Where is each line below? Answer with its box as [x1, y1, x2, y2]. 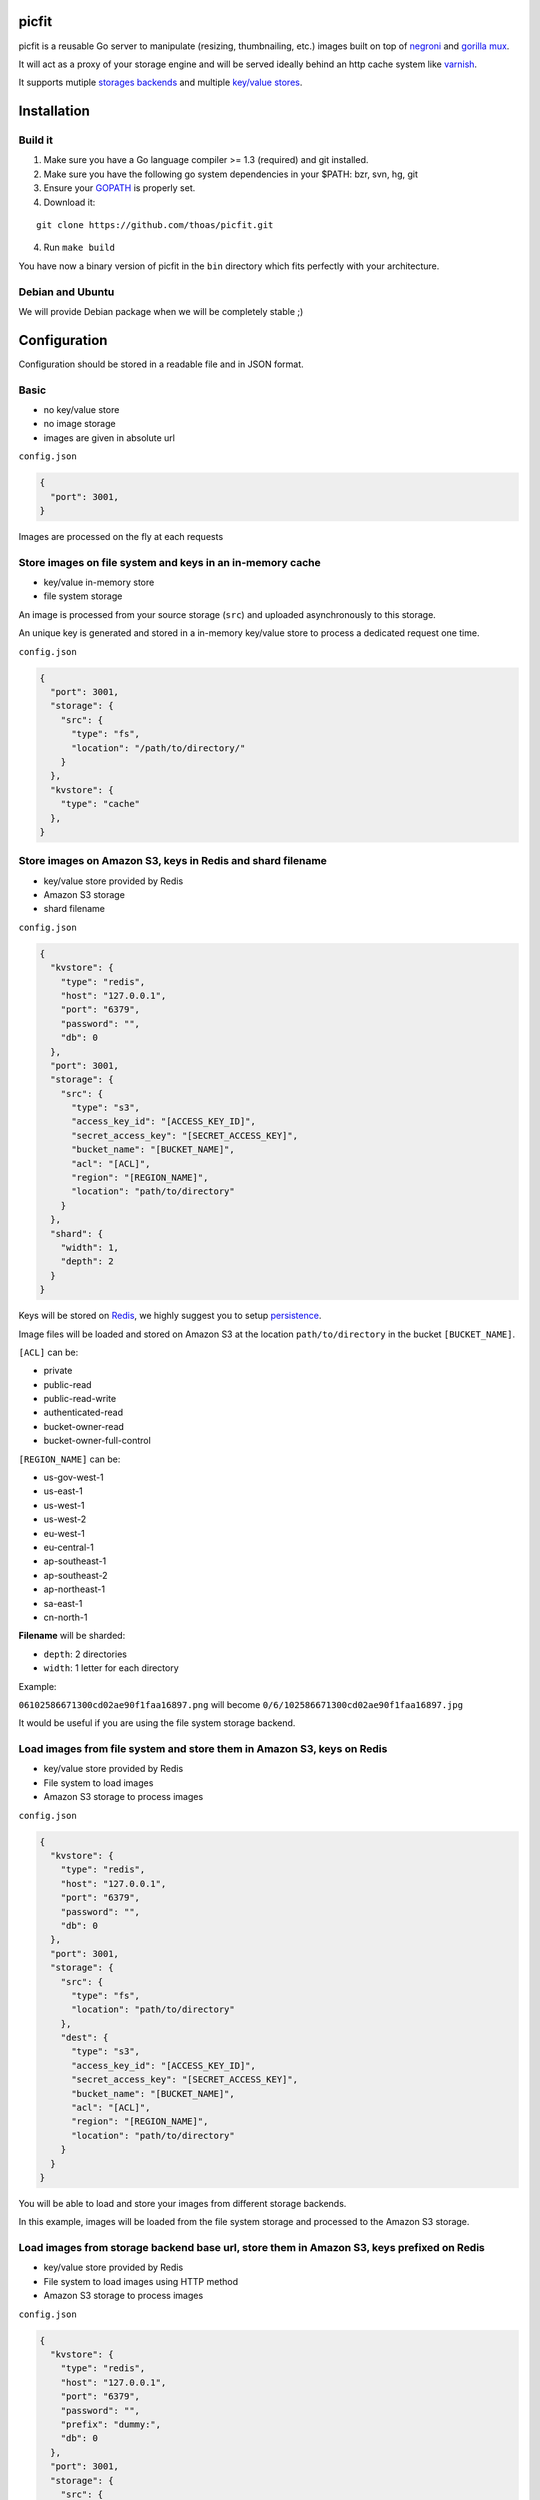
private [43, 1365, 73, 1377]
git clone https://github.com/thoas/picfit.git [36, 220, 274, 231]
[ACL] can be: [18, 1346, 79, 1358]
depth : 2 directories [43, 1648, 127, 1660]
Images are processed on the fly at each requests [18, 530, 224, 542]
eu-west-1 [43, 1527, 85, 1539]
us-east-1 [43, 1485, 84, 1497]
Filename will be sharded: [18, 1630, 126, 1642]
